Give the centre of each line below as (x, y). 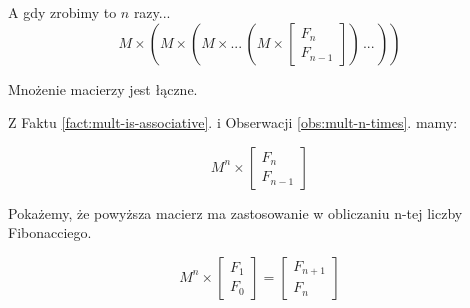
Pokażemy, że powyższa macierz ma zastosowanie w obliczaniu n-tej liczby (235, 212)
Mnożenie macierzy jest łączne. (103, 88)
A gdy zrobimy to (62, 12)
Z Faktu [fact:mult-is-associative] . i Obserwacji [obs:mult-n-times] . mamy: (233, 122)
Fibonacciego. (50, 232)
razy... (152, 12)
